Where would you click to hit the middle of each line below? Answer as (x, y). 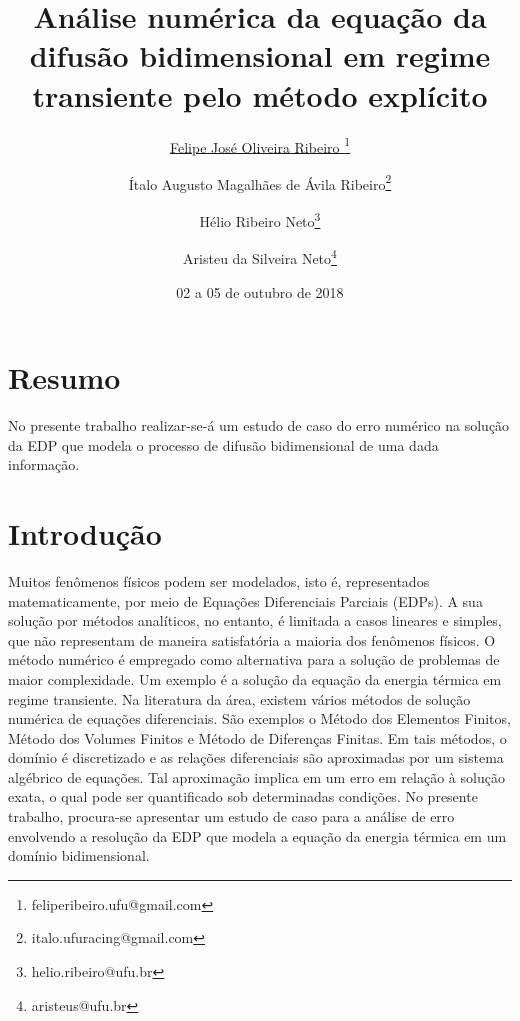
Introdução (85, 533)
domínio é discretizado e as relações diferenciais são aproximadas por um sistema (256, 757)
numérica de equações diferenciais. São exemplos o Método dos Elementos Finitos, (259, 718)
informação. (44, 464)
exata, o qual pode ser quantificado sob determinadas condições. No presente (243, 796)
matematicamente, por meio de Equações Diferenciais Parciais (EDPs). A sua (245, 600)
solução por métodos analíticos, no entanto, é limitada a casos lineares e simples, (255, 620)
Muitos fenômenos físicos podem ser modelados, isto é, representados (219, 580)
